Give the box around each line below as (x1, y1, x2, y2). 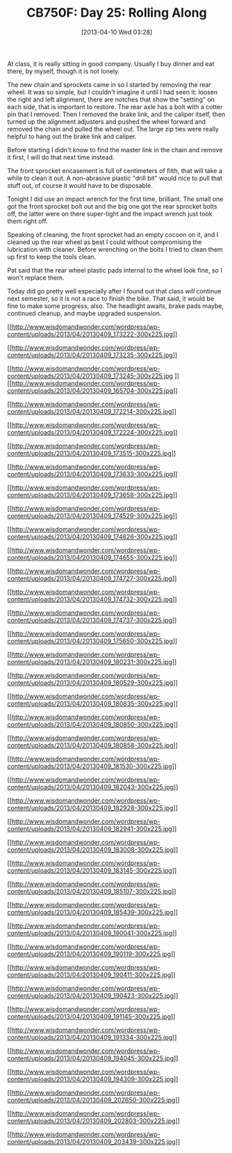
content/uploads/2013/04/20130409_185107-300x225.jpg (7, 887, 172, 895)
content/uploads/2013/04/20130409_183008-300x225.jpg (7, 845, 174, 853)
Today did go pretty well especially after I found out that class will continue (7, 287, 222, 295)
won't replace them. (7, 273, 65, 282)
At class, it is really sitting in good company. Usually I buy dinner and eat (7, 59, 215, 67)
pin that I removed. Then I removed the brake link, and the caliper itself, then (7, 110, 226, 118)
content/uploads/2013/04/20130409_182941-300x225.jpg (7, 824, 172, 832)
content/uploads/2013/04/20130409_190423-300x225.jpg (7, 991, 174, 999)
